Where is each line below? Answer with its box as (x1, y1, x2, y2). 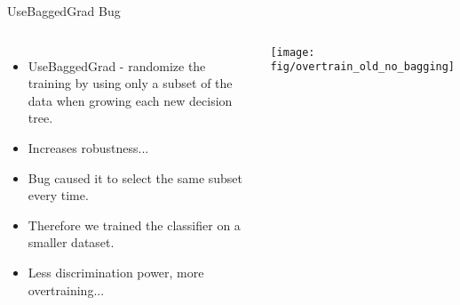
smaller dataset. (28, 233, 115, 252)
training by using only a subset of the (28, 74, 233, 92)
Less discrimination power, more (28, 262, 204, 281)
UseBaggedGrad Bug (7, 2, 121, 20)
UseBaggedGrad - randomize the (28, 56, 206, 75)
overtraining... (28, 280, 105, 299)
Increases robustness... (28, 138, 149, 157)
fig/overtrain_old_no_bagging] (270, 60, 456, 74)
